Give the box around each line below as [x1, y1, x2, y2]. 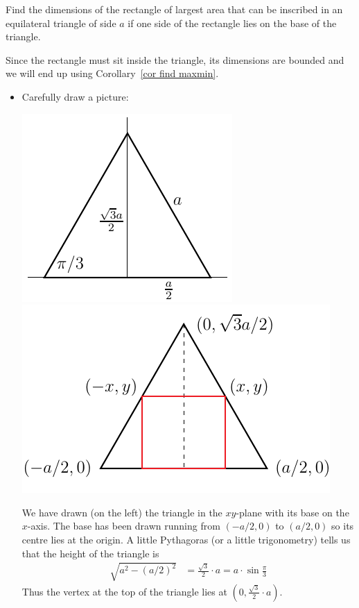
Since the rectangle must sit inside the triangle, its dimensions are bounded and [6, 52, 344, 67]
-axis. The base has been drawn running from [27, 518, 220, 533]
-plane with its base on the [236, 505, 349, 519]
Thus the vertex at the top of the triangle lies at [21, 584, 227, 598]
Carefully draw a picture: [21, 89, 129, 103]
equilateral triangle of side [6, 15, 116, 30]
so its [331, 518, 354, 533]
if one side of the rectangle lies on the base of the [128, 15, 337, 30]
